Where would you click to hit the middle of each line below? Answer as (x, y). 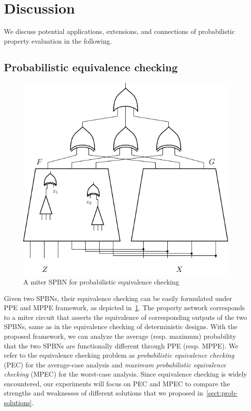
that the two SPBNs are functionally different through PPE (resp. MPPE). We (121, 345)
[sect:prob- (222, 393)
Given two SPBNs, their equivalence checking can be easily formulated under (118, 298)
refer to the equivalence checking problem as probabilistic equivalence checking (119, 355)
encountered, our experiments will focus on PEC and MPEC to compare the (117, 383)
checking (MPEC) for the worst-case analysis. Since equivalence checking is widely (125, 374)
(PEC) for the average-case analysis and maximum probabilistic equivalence (115, 364)
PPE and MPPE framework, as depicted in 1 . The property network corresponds (125, 308)
